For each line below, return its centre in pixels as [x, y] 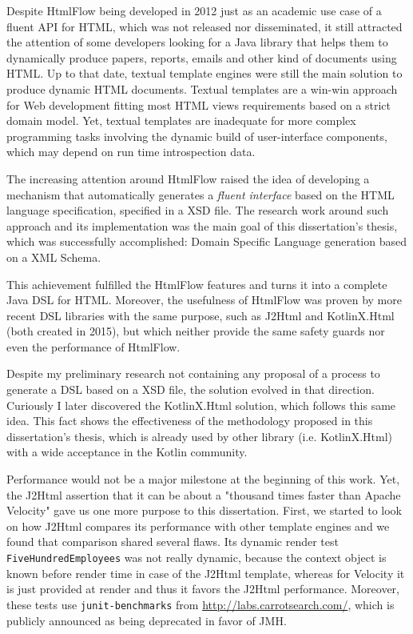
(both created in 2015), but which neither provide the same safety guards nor [196, 331]
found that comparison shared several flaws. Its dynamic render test [173, 542]
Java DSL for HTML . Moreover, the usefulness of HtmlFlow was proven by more [204, 300]
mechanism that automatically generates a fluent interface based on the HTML [201, 194]
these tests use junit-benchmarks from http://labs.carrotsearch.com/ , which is [201, 604]
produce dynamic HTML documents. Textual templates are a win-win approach [202, 88]
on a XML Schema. [54, 257]
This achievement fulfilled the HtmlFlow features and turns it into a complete [197, 284]
